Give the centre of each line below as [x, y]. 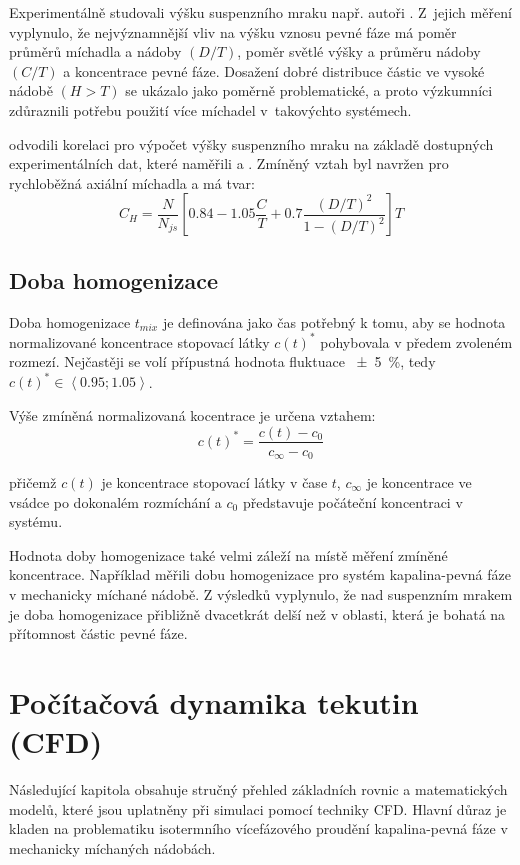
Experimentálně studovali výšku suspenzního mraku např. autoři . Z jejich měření [260, 12]
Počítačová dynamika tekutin [214, 701]
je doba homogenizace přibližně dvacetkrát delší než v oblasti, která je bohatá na [257, 613]
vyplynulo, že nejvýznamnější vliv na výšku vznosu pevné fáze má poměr [233, 31]
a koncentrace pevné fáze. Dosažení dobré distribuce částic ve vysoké [274, 70]
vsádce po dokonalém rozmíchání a [115, 501]
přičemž [33, 482]
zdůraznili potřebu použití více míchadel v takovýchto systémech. [210, 109]
